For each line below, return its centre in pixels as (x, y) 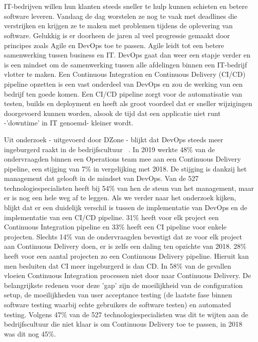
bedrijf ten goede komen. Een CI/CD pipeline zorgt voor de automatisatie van (123, 93)
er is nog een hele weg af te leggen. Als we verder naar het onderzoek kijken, (120, 198)
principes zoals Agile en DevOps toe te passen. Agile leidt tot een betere (114, 45)
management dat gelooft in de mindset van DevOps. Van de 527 (101, 178)
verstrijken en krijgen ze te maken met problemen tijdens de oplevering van (119, 26)
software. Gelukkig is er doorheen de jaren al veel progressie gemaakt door (117, 35)
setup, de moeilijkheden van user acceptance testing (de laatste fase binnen (118, 295)
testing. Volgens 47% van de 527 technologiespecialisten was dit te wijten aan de (126, 314)
